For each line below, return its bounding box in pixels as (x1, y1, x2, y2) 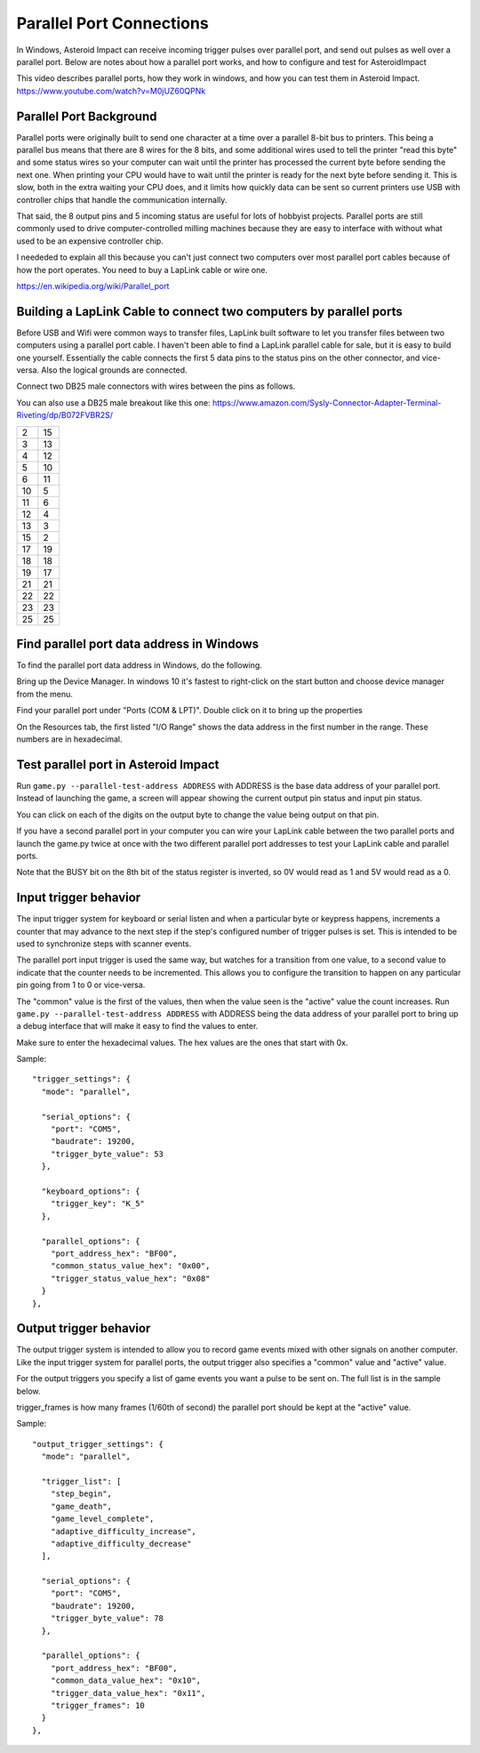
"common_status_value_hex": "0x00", (50, 1261, 211, 1271)
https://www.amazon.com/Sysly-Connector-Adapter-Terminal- (212, 397, 442, 408)
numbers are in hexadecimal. (16, 734, 124, 744)
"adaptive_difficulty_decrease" (50, 1539, 192, 1548)
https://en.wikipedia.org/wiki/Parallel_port (16, 280, 170, 291)
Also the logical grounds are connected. (41, 365, 188, 375)
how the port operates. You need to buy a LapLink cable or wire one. (16, 264, 268, 275)
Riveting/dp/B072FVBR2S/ (16, 410, 114, 421)
